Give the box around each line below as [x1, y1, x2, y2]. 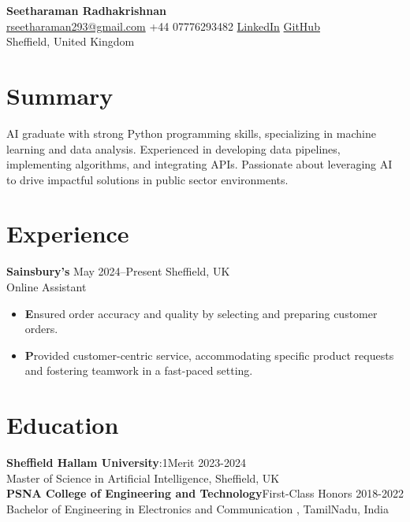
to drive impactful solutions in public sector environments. [6, 171, 289, 187]
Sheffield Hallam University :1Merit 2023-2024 [6, 454, 246, 471]
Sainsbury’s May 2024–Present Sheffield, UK [6, 263, 230, 280]
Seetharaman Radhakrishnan [6, 2, 166, 18]
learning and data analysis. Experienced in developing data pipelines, [6, 140, 341, 157]
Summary [6, 79, 114, 111]
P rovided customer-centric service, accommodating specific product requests [24, 346, 394, 363]
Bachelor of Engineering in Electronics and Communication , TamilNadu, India [6, 500, 389, 516]
